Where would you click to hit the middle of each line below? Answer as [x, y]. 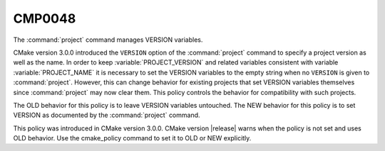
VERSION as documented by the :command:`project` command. [107, 115]
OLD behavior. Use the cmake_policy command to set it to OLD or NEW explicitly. [132, 138]
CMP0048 [45, 18]
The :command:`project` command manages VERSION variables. [108, 40]
